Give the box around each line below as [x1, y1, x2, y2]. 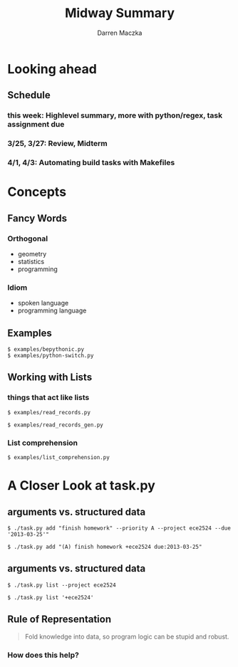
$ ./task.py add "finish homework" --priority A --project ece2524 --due [7, 525, 232, 532]
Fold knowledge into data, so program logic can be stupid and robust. [24, 632, 229, 641]
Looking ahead [7, 61, 98, 77]
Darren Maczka [97, 28, 143, 37]
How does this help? [7, 650, 80, 660]
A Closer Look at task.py [7, 478, 155, 494]
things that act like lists [7, 393, 90, 403]
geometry [17, 249, 47, 258]
